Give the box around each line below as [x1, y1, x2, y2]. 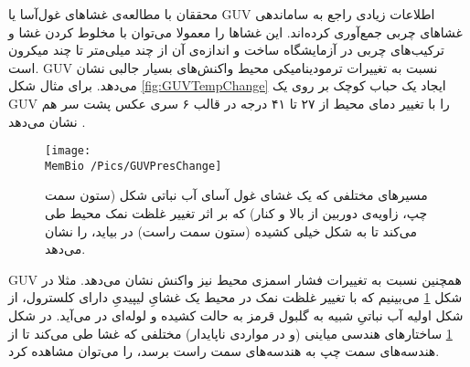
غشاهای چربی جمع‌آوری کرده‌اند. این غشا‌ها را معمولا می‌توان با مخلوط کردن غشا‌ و [8, 22, 463, 41]
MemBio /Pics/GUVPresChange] [45, 159, 222, 173]
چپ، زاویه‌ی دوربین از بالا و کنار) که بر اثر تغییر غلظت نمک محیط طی [45, 204, 428, 223]
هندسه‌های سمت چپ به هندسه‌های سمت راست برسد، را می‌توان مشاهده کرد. [8, 341, 440, 361]
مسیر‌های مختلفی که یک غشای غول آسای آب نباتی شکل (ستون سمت [45, 185, 428, 204]
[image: [45, 144, 91, 158]
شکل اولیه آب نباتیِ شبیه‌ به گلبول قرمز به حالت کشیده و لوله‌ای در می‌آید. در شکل [8, 306, 464, 325]
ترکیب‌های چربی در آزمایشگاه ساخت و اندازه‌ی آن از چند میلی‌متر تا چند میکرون [8, 40, 444, 59]
